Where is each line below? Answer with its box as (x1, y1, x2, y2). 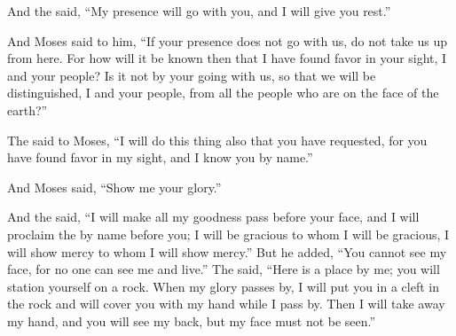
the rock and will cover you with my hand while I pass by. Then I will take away (7, 294, 445, 313)
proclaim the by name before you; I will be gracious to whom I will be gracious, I (7, 224, 450, 243)
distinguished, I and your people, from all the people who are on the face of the (7, 83, 439, 102)
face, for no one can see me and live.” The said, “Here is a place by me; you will (7, 260, 440, 278)
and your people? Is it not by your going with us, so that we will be (7, 66, 376, 84)
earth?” (7, 100, 48, 119)
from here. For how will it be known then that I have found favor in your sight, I (7, 49, 447, 67)
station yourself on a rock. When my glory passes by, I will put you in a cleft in (7, 277, 440, 295)
